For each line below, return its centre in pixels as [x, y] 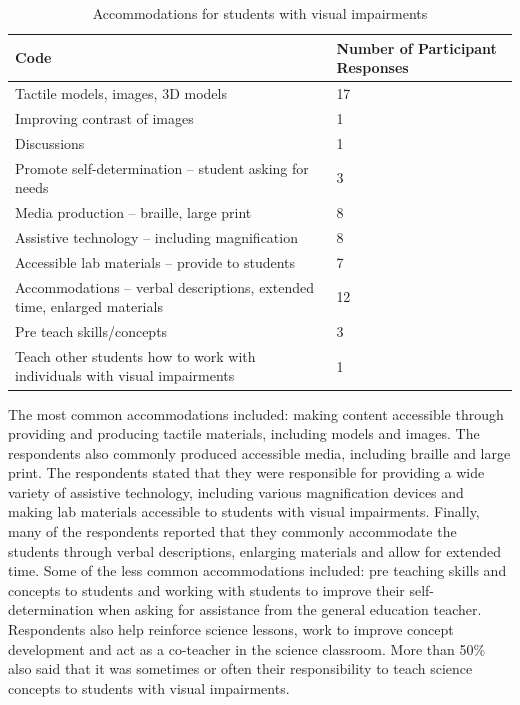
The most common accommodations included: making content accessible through [256, 413]
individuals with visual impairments [125, 375]
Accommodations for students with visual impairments [260, 13]
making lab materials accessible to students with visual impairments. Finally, [244, 511]
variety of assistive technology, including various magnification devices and [236, 491]
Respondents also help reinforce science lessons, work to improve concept [231, 629]
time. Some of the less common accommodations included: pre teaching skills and [257, 570]
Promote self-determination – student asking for [162, 167]
